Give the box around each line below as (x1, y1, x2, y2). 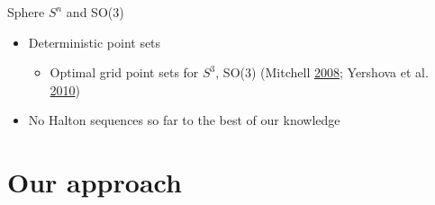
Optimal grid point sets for (50, 63, 199, 82)
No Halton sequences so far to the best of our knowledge (28, 111, 340, 129)
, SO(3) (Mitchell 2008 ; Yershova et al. (215, 63, 429, 82)
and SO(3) (66, 3, 124, 21)
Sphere (7, 3, 45, 21)
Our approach (7, 164, 182, 201)
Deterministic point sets (28, 32, 161, 51)
